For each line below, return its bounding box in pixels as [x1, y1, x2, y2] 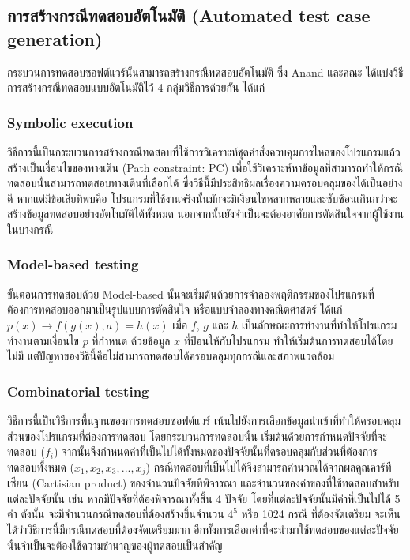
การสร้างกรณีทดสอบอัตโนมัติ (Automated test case [7, 3, 371, 28]
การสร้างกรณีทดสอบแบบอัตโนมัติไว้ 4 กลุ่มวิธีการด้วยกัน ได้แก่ [7, 79, 265, 96]
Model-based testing [7, 254, 139, 274]
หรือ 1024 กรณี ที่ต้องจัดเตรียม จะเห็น [241, 506, 401, 522]
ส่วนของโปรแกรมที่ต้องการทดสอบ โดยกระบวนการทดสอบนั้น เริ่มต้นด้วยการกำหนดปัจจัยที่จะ [7, 427, 387, 444]
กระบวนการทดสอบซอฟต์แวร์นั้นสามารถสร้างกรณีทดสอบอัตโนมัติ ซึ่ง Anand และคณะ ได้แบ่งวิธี [7, 63, 404, 80]
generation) [7, 26, 103, 51]
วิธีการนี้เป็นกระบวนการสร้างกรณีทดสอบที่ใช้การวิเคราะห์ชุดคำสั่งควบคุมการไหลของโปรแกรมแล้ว [7, 144, 401, 160]
